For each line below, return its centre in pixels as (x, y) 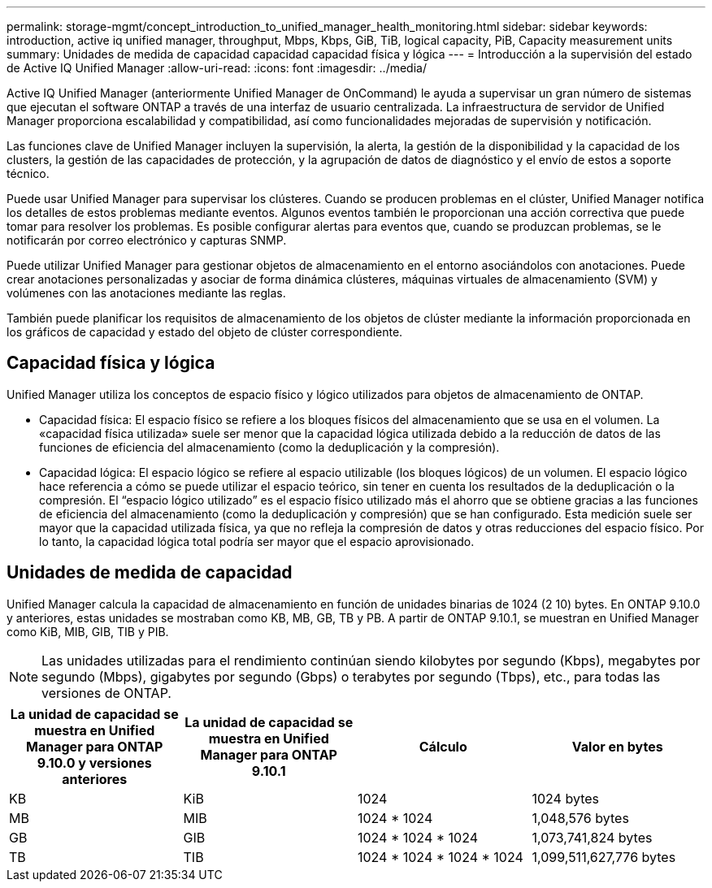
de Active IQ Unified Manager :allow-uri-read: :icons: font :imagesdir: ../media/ (217, 68)
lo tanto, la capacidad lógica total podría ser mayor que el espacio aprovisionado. (257, 541)
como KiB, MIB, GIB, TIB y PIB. (88, 631)
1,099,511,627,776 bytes (604, 857)
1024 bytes (566, 798)
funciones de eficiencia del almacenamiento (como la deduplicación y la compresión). (269, 447)
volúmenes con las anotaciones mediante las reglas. (146, 293)
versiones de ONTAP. (106, 693)
